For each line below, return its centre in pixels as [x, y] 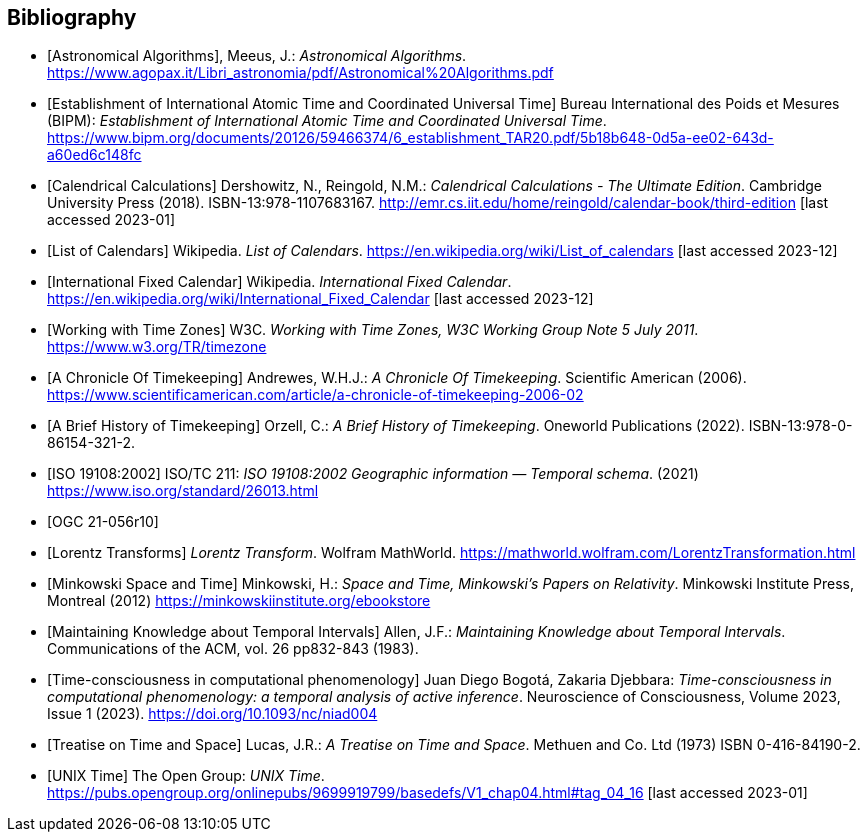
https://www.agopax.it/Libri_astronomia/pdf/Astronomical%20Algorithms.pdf [300, 73]
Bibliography [72, 17]
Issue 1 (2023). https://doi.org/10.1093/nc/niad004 [212, 714]
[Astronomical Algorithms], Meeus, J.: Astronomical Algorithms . [257, 56]
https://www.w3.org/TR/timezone [157, 347]
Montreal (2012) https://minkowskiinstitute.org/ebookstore [239, 601]
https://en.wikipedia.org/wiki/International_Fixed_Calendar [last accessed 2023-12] [320, 299]
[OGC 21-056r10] [103, 522]
